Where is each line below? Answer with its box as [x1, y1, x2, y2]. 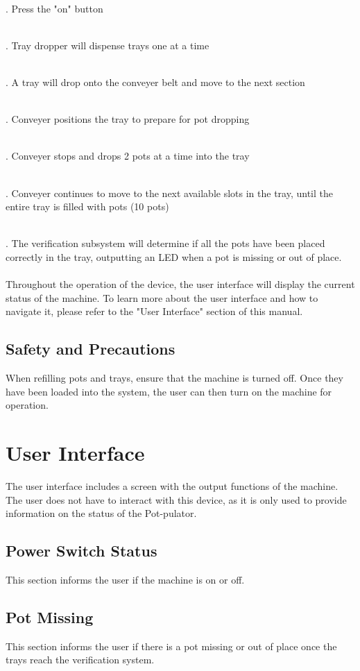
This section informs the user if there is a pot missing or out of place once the [6, 638, 337, 653]
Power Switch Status [6, 540, 157, 561]
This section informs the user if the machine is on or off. [6, 572, 245, 586]
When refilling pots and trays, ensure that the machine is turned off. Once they [6, 371, 343, 385]
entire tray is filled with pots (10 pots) [6, 199, 169, 214]
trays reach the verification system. [6, 652, 155, 667]
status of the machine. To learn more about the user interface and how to [6, 290, 318, 305]
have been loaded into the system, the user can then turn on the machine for [6, 384, 332, 398]
